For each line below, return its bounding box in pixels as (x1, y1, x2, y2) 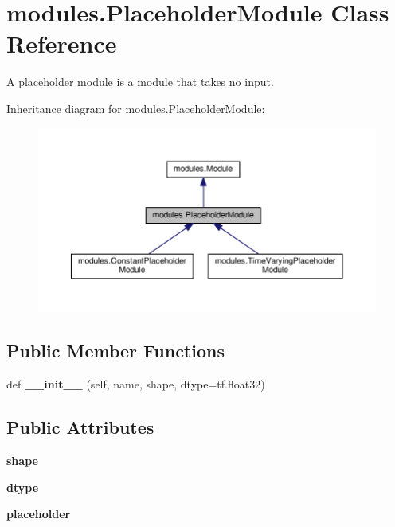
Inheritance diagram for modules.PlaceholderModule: (6, 100, 265, 116)
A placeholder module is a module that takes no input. (6, 73, 274, 90)
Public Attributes (6, 415, 154, 439)
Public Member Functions (6, 338, 225, 363)
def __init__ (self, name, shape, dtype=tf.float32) (6, 376, 265, 392)
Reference (6, 27, 117, 60)
